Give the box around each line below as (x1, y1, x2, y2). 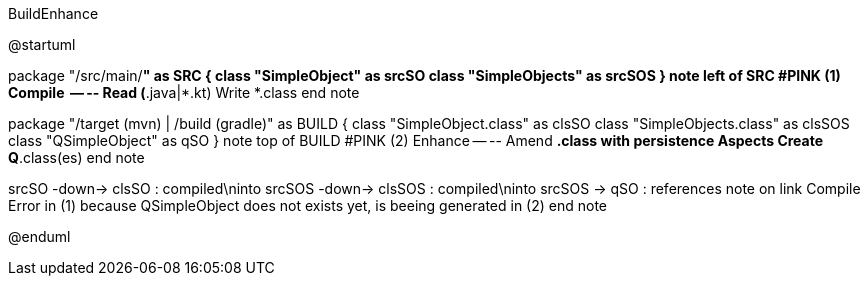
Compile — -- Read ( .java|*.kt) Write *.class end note (8, 84, 360, 101)
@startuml (8, 36, 76, 53)
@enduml (8, 228, 71, 245)
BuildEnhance (8, 5, 99, 22)
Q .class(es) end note (8, 149, 145, 166)
